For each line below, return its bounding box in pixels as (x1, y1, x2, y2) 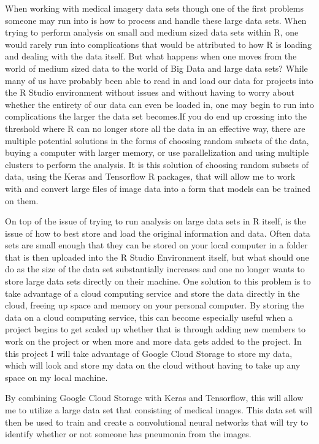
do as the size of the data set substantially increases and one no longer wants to (5, 262, 305, 275)
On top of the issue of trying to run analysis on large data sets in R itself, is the (5, 215, 306, 228)
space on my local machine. (5, 370, 108, 383)
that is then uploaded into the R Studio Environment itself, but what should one (5, 250, 309, 263)
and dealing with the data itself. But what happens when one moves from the (5, 50, 297, 63)
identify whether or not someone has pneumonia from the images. (5, 427, 252, 440)
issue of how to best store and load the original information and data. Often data (5, 226, 310, 239)
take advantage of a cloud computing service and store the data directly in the (5, 286, 300, 299)
